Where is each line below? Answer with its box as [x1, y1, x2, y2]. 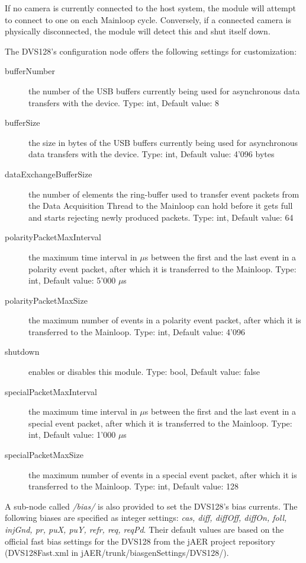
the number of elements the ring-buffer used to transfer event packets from [28, 187, 299, 200]
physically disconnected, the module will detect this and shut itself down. [5, 25, 270, 37]
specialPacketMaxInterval [5, 385, 97, 397]
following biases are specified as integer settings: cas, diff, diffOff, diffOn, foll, [5, 511, 287, 524]
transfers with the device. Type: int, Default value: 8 [28, 96, 220, 109]
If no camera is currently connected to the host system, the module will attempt [5, 2, 296, 14]
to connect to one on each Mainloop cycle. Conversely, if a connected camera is [5, 13, 291, 26]
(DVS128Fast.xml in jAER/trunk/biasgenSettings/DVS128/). [5, 546, 229, 559]
